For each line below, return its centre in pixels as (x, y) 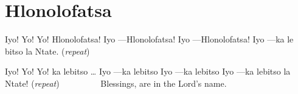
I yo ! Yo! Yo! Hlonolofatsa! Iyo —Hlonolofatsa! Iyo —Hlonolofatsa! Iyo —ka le (149, 39)
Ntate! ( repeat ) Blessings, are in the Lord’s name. (116, 83)
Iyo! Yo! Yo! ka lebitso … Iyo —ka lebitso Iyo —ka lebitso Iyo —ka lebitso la (148, 71)
